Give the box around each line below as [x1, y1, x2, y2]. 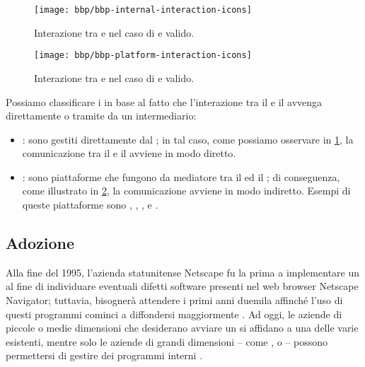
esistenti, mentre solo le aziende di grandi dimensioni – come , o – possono [6, 334, 328, 349]
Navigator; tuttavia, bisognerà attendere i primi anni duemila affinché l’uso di [6, 293, 343, 308]
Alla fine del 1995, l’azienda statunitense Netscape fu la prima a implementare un [6, 264, 360, 279]
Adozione [6, 232, 75, 254]
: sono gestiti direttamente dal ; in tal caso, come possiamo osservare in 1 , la [22, 132, 354, 146]
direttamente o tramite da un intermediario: [6, 108, 197, 123]
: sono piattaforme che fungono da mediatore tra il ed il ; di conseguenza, [22, 169, 340, 184]
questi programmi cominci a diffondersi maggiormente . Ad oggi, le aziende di [6, 306, 342, 321]
